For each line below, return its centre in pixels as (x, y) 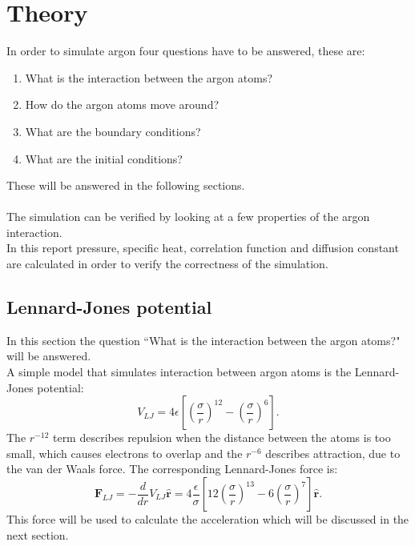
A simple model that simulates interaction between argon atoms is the (179, 372)
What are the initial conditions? (104, 158)
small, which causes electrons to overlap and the (125, 453)
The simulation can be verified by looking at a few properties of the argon (188, 217)
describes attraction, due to (333, 453)
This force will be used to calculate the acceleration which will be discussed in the (208, 519)
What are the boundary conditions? (113, 131)
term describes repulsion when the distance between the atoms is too (222, 438)
